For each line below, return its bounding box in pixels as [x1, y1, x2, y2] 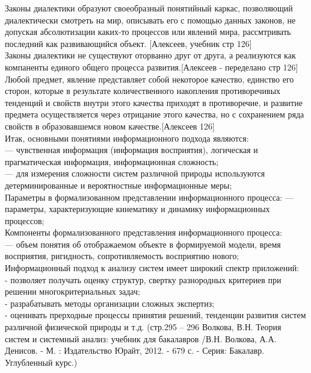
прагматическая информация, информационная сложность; [5, 155, 219, 168]
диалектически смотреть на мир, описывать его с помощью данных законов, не [5, 13, 296, 26]
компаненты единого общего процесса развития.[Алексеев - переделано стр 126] [5, 60, 298, 73]
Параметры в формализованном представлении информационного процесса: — [5, 190, 294, 203]
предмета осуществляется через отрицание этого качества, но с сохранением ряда [5, 108, 304, 121]
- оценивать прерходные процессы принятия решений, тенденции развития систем [5, 309, 306, 321]
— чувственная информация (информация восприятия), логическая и [5, 143, 258, 156]
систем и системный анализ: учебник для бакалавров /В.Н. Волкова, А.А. [5, 332, 277, 345]
